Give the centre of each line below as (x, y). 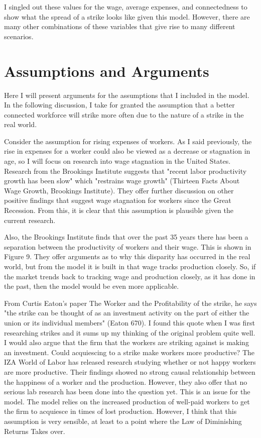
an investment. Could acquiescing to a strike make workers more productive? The (129, 352)
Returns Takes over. (35, 431)
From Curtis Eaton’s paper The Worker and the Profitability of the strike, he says (130, 303)
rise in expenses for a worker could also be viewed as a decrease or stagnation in (127, 151)
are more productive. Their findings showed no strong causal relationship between (130, 371)
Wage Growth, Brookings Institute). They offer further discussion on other (119, 190)
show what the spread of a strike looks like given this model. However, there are (127, 16)
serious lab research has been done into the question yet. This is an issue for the (127, 392)
